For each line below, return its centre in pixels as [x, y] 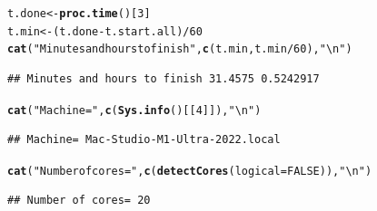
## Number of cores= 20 [79, 201]
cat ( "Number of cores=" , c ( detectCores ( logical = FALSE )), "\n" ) [190, 171]
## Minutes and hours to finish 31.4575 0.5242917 [164, 78]
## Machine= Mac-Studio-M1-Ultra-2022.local [144, 140]
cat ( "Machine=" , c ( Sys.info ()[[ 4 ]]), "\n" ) [134, 110]
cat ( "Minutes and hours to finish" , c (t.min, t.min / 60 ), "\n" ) [180, 49]
